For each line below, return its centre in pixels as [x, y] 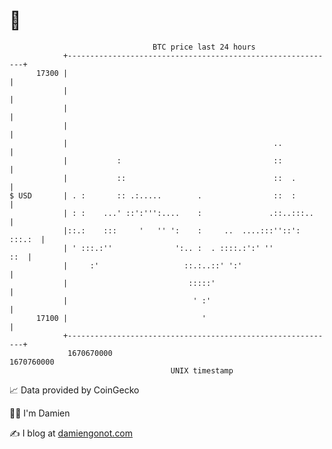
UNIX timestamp [202, 370]
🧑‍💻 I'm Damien [40, 413]
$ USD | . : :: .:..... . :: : [153, 195]
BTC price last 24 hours [204, 47]
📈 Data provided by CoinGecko [74, 390]
